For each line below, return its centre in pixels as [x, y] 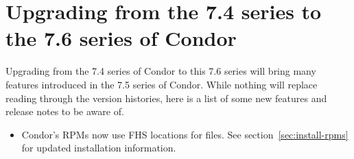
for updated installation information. [99, 148]
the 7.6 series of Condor [121, 38]
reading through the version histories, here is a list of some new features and [166, 98]
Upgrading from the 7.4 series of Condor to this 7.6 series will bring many [161, 71]
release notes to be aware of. [65, 111]
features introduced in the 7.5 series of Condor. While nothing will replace [162, 84]
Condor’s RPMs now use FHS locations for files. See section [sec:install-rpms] [185, 134]
